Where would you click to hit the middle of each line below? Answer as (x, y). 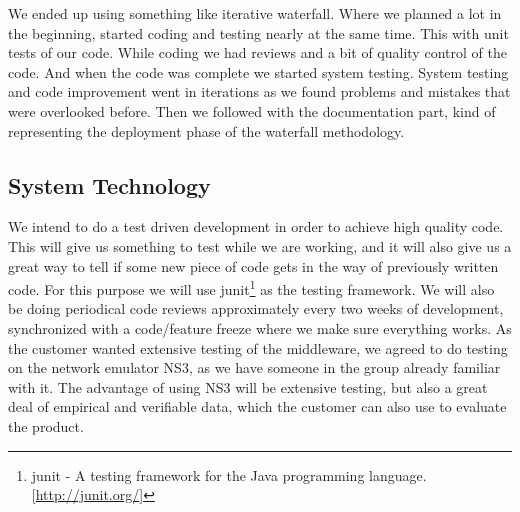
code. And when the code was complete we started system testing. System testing (258, 71)
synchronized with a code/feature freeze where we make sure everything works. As (260, 327)
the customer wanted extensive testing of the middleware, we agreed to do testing (258, 347)
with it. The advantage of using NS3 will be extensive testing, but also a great (248, 386)
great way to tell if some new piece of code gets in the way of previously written (253, 265)
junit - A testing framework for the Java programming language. (229, 474)
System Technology (109, 184)
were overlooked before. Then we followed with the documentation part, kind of (252, 110)
